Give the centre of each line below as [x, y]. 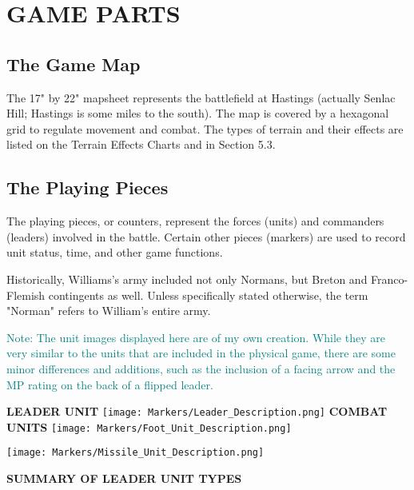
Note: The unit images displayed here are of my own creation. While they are [196, 337]
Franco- [390, 279]
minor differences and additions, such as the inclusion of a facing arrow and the [201, 368]
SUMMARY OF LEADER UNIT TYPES [124, 478]
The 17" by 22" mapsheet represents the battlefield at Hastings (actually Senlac [201, 97]
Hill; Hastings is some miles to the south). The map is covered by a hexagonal [198, 113]
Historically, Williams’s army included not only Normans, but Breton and [187, 279]
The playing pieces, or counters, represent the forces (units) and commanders [195, 221]
